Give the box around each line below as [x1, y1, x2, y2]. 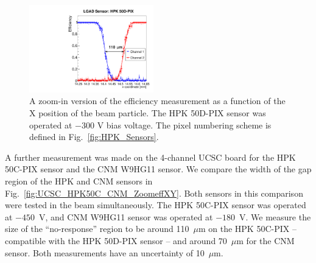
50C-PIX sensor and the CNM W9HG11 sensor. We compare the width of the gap [5, 163, 312, 175]
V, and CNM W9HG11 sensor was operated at [39, 210, 213, 223]
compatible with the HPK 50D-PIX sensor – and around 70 [5, 234, 227, 247]
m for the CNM [236, 234, 295, 247]
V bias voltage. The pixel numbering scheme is [97, 118, 272, 131]
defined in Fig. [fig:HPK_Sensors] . [29, 130, 159, 143]
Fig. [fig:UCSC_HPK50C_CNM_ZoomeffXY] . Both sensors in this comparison [5, 186, 303, 199]
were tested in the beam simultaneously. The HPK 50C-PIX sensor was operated [5, 198, 306, 211]
